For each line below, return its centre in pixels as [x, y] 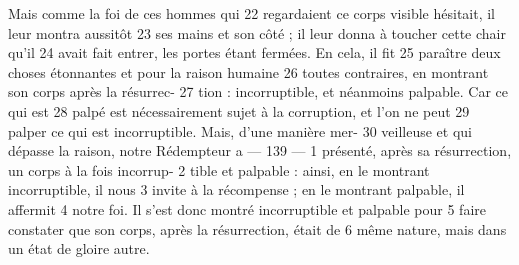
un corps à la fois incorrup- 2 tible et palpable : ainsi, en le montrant [219, 169]
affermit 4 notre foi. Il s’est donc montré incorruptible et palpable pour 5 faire [247, 208]
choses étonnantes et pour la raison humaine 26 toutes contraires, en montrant [248, 71]
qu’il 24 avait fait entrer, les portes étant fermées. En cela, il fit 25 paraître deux [254, 52]
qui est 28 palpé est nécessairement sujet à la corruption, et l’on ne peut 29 [239, 110]
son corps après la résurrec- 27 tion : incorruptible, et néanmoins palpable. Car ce [258, 91]
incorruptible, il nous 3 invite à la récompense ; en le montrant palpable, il [236, 189]
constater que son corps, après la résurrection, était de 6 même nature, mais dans [257, 228]
